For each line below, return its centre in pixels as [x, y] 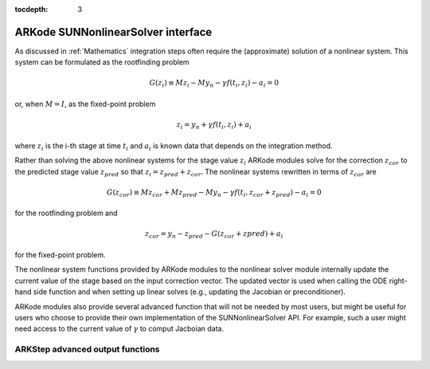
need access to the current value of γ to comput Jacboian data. [119, 329]
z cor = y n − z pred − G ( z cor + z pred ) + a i [214, 235]
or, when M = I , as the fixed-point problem [85, 104]
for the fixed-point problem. [60, 255]
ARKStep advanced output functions [87, 349]
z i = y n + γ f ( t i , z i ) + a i [214, 126]
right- [398, 281]
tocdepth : [31, 9]
